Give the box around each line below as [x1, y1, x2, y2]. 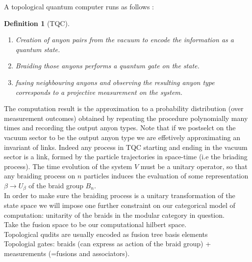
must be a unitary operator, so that [140, 161, 248, 171]
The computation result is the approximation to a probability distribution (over [4, 103, 244, 114]
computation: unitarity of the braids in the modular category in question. [4, 209, 225, 220]
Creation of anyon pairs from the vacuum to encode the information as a [15, 34, 234, 45]
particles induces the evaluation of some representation [84, 171, 249, 181]
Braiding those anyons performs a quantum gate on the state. [15, 60, 200, 71]
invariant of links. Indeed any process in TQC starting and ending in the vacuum [4, 142, 248, 152]
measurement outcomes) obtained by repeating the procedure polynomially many [4, 113, 248, 123]
